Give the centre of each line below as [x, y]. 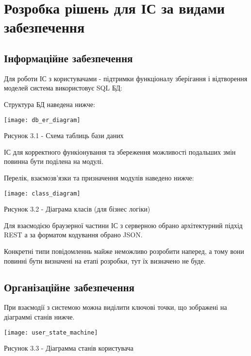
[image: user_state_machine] [51, 332]
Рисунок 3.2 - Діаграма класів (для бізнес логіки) [77, 209]
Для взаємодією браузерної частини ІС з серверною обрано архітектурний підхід [123, 225]
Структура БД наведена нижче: [50, 104]
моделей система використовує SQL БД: [63, 88]
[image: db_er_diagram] [42, 120]
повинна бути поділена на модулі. [54, 161]
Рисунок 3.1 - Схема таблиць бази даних [64, 135]
